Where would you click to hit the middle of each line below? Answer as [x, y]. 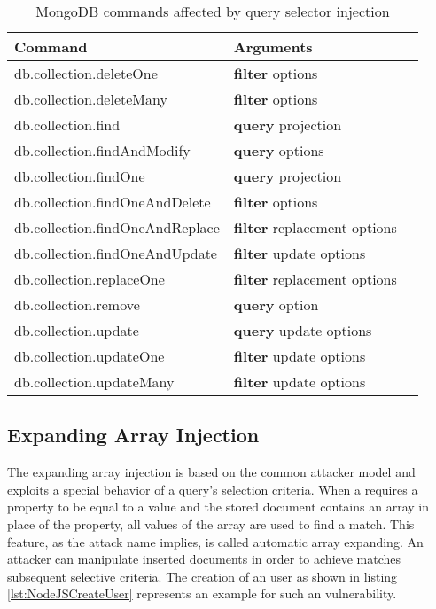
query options [279, 150]
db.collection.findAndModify [102, 150]
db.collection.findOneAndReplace [117, 227]
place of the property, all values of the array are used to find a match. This [211, 523]
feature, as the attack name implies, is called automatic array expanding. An [215, 541]
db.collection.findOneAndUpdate [116, 253]
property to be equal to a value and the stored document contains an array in [218, 507]
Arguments [273, 47]
